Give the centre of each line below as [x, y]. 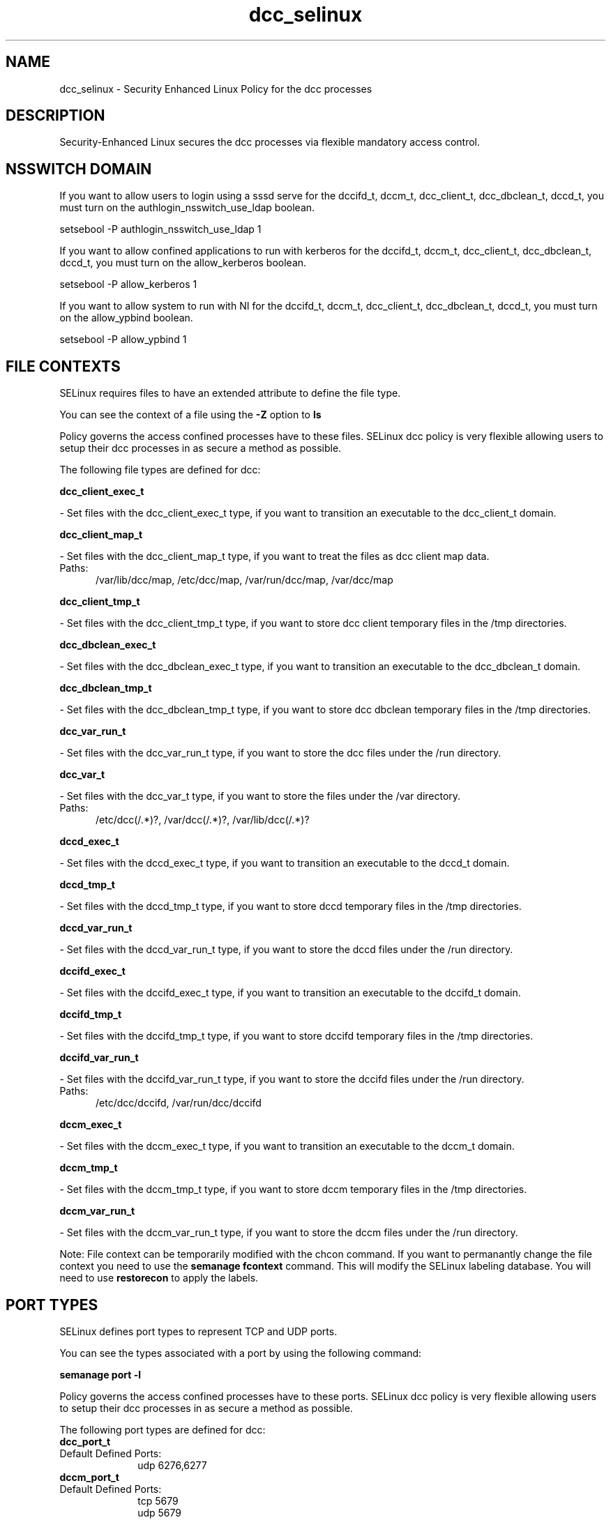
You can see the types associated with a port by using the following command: [241, 1353]
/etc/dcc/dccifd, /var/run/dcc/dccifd [179, 1103]
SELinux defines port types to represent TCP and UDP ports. [198, 1331]
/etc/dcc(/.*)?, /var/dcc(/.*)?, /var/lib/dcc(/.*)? [203, 820]
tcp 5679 [158, 1500]
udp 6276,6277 [172, 1465]
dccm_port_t [89, 1477]
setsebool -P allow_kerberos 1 [128, 284]
